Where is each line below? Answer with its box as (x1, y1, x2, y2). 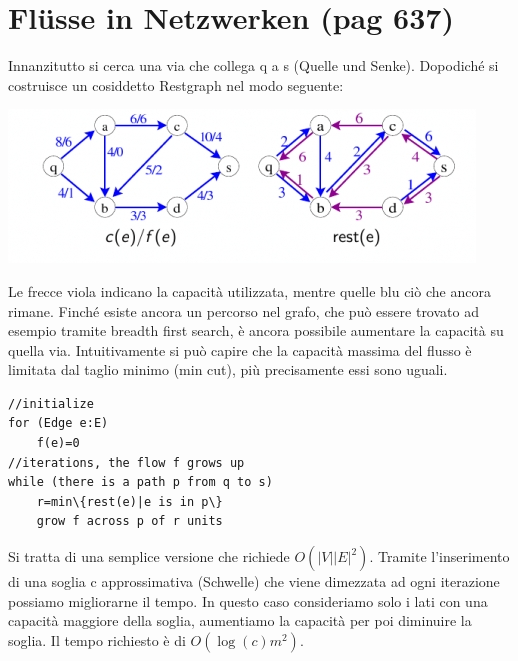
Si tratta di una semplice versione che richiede (8, 546, 290, 567)
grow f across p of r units (36, 514, 223, 529)
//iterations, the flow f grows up (8, 455, 245, 470)
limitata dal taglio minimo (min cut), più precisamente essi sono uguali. (8, 359, 448, 380)
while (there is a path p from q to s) (8, 475, 273, 490)
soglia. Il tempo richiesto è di (8, 629, 186, 650)
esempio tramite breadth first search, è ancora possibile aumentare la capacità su (8, 320, 504, 341)
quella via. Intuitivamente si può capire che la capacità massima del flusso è (8, 339, 472, 360)
